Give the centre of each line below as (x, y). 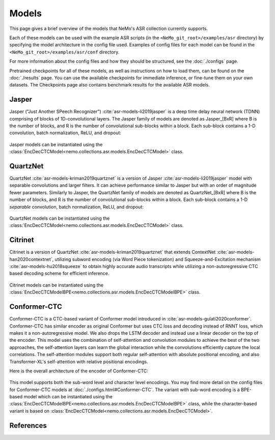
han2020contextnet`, (32, 259)
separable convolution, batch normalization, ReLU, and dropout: (76, 207)
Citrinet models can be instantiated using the (57, 285)
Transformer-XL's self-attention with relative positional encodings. (79, 362)
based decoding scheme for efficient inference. (59, 273)
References (28, 426)
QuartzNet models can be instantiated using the (60, 218)
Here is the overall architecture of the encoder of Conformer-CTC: (79, 371)
